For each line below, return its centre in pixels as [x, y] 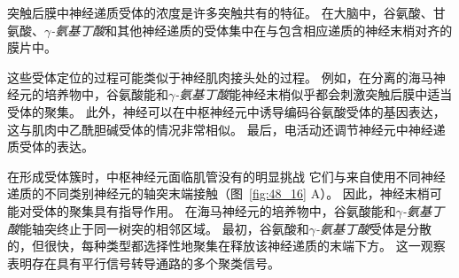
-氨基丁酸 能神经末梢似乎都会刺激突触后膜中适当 [314, 94]
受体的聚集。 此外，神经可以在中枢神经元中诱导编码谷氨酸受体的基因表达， [226, 111]
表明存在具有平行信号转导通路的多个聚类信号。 [144, 263]
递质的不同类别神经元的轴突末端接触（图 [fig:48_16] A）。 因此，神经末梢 [218, 193]
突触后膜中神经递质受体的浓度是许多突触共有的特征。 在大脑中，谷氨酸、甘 [226, 12]
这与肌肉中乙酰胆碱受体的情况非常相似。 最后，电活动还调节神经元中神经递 [226, 129]
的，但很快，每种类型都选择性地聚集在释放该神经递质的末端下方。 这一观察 [226, 246]
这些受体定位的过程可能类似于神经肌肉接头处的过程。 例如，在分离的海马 [220, 77]
